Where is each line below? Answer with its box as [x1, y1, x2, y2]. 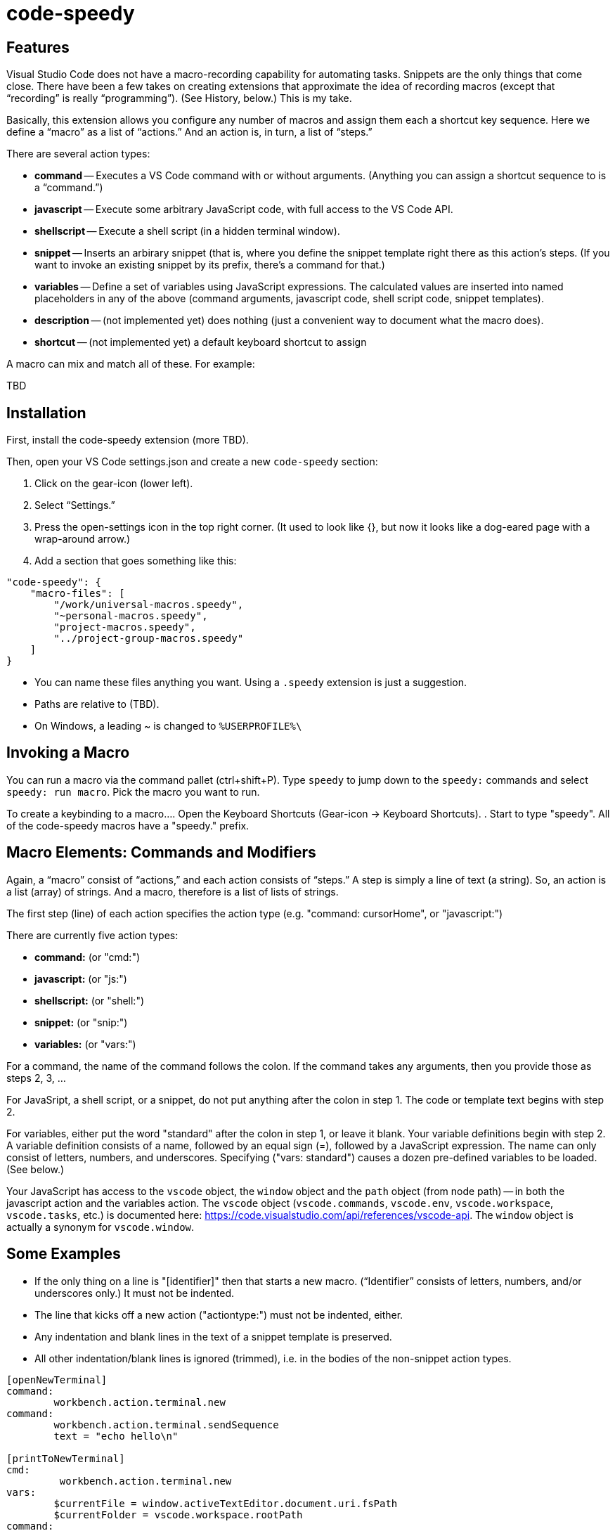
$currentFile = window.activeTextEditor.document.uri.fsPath [53, 1497, 398, 1509]
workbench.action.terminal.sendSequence [53, 1419, 279, 1430]
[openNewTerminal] [6, 1374, 108, 1385]
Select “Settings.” [34, 499, 115, 512]
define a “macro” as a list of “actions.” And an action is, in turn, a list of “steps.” [6, 126, 373, 138]
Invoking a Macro [6, 744, 130, 762]
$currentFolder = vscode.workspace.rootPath [53, 1509, 303, 1520]
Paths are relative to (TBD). [34, 698, 160, 711]
